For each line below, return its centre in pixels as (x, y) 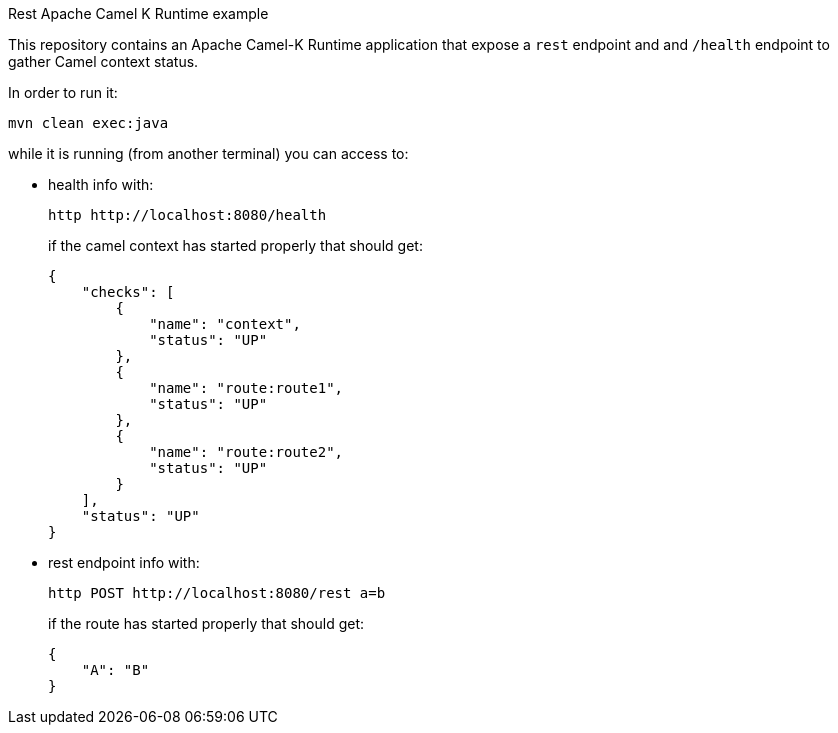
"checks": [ (128, 292)
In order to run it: (63, 92)
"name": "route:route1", (246, 388)
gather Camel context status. (103, 61)
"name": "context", (225, 324)
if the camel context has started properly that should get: (235, 245)
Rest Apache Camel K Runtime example (138, 13)
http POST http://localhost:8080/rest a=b (217, 593)
